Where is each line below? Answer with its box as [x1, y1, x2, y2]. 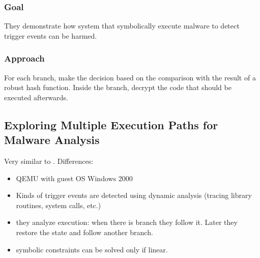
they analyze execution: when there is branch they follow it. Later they [16, 217, 238, 227]
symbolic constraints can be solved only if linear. [16, 244, 168, 254]
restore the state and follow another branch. [16, 226, 153, 237]
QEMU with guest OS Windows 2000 [16, 173, 133, 183]
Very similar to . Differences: [4, 156, 94, 166]
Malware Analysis [4, 132, 100, 148]
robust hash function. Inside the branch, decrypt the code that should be [4, 82, 232, 93]
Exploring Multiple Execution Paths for [4, 117, 218, 132]
